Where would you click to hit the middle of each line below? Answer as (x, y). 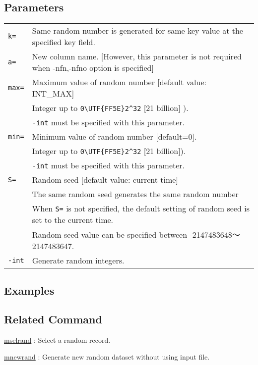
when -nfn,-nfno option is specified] (93, 68)
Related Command (53, 319)
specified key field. (64, 42)
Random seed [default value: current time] (105, 180)
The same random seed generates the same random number (135, 194)
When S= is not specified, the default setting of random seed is (141, 209)
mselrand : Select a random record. (57, 340)
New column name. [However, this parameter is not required (137, 56)
